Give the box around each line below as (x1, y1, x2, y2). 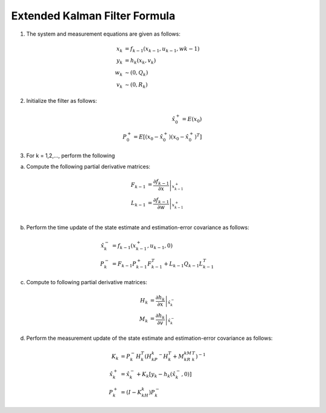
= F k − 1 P (112, 260, 136, 268)
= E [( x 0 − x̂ (133, 134, 164, 141)
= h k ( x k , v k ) (124, 57, 156, 66)
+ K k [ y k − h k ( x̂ (136, 371, 176, 379)
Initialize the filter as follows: (26, 97, 97, 104)
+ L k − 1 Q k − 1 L (164, 260, 203, 268)
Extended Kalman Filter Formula (11, 9, 176, 22)
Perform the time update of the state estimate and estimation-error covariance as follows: (26, 224, 250, 231)
